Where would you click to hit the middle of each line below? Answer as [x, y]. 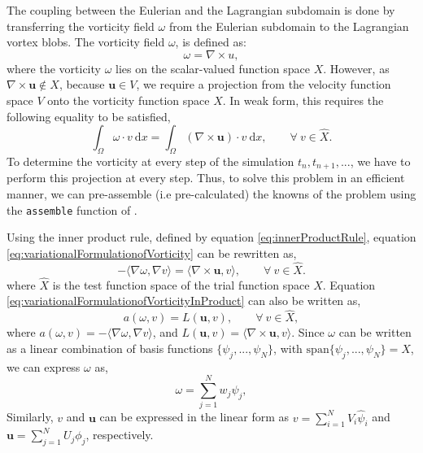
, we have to [380, 161]
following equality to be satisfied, [89, 116]
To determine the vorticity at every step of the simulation [150, 161]
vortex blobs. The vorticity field [86, 42]
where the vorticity [54, 68]
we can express [44, 366]
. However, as [356, 68]
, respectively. [120, 435]
